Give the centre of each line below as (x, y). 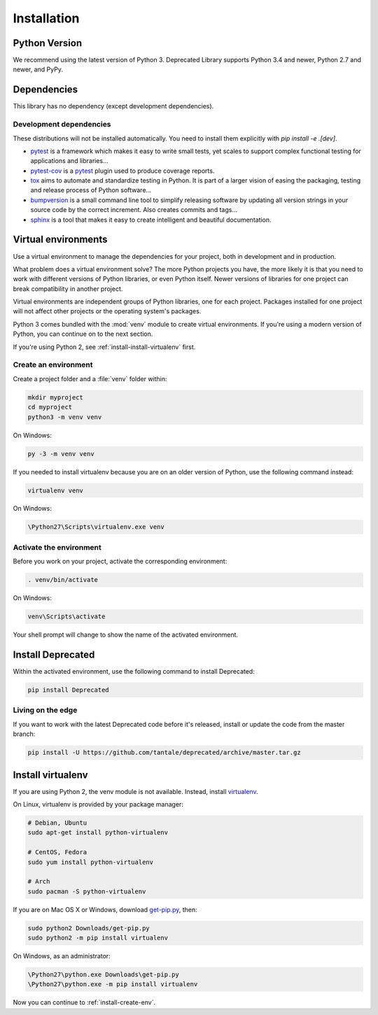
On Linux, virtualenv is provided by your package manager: (98, 804)
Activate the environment (57, 547)
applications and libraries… (69, 161)
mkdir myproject (56, 397)
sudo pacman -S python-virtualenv (87, 891)
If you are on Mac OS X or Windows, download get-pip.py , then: (105, 909)
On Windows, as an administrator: (62, 956)
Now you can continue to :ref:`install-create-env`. (84, 1002)
